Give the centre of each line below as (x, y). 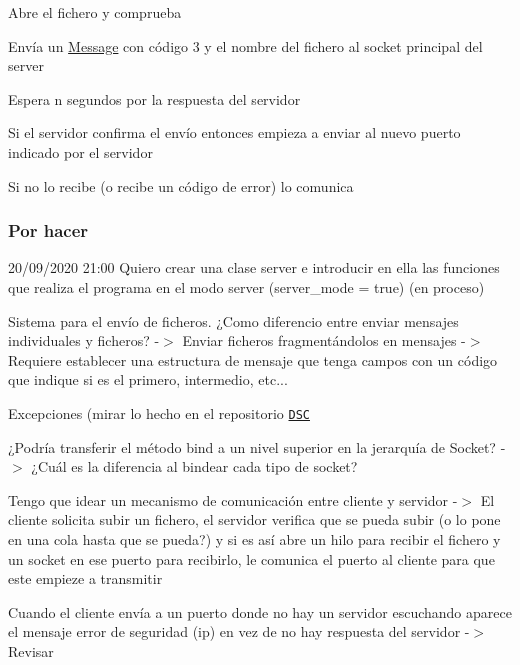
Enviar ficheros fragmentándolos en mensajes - (324, 340)
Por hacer (48, 230)
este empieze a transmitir (85, 578)
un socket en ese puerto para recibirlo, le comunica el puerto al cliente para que (251, 558)
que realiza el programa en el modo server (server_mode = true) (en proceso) (246, 286)
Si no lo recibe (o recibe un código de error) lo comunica (181, 185)
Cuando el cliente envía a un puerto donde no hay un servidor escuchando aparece (260, 611)
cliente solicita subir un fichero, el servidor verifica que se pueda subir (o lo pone (254, 519)
